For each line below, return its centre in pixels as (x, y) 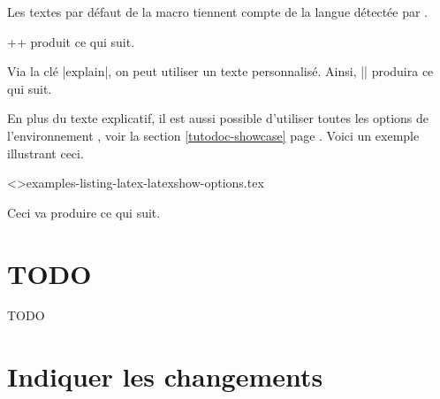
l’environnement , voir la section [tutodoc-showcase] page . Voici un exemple (213, 135)
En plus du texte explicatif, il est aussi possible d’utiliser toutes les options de (218, 118)
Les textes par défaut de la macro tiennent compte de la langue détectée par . (218, 12)
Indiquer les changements (165, 376)
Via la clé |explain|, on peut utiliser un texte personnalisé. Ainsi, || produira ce (220, 71)
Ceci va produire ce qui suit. (84, 212)
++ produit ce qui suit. (71, 41)
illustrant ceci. (46, 153)
